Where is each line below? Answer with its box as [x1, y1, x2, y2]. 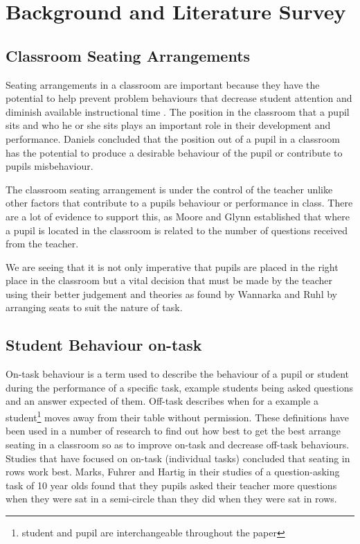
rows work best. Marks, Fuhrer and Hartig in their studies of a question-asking [6, 464, 340, 479]
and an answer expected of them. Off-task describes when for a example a [6, 394, 318, 408]
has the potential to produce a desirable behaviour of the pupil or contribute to [6, 145, 343, 159]
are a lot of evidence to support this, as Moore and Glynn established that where [6, 209, 350, 223]
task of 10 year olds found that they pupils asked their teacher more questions [6, 477, 337, 492]
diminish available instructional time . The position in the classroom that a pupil [6, 104, 350, 119]
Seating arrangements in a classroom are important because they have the [6, 77, 320, 91]
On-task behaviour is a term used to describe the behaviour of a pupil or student [6, 367, 350, 381]
